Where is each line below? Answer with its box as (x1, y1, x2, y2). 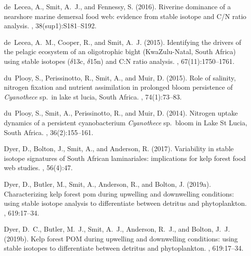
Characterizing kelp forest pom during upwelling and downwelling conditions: (4, 188, 234, 198)
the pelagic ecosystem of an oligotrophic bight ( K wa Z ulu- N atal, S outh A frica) (4, 46, 236, 57)
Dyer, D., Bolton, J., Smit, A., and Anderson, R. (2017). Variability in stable (4, 143, 234, 154)
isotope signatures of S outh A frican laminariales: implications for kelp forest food (4, 153, 246, 163)
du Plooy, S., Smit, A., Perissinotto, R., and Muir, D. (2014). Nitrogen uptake (4, 108, 238, 118)
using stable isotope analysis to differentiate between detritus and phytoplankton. (4, 198, 247, 208)
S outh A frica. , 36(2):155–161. (4, 127, 93, 137)
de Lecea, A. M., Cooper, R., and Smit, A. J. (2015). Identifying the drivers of (4, 37, 241, 47)
